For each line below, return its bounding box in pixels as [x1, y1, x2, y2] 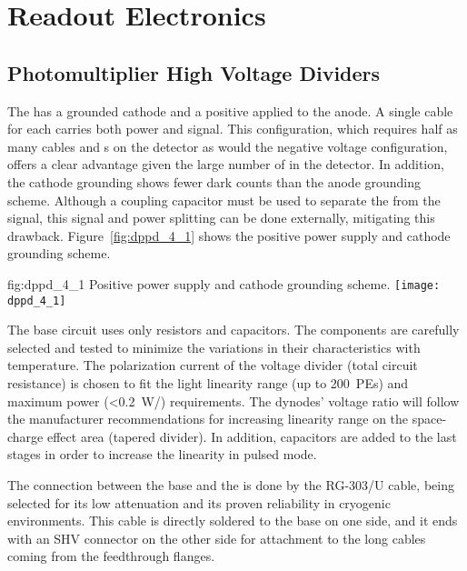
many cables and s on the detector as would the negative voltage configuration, [7, 136, 448, 155]
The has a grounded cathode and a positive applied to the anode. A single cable [7, 101, 453, 120]
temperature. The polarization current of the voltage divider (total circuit [7, 356, 418, 375]
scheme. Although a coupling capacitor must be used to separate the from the [7, 190, 441, 209]
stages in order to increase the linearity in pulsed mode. [7, 445, 317, 464]
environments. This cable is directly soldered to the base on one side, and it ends [7, 511, 458, 530]
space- [412, 409, 447, 428]
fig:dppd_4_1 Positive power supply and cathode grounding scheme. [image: [7, 274, 441, 293]
